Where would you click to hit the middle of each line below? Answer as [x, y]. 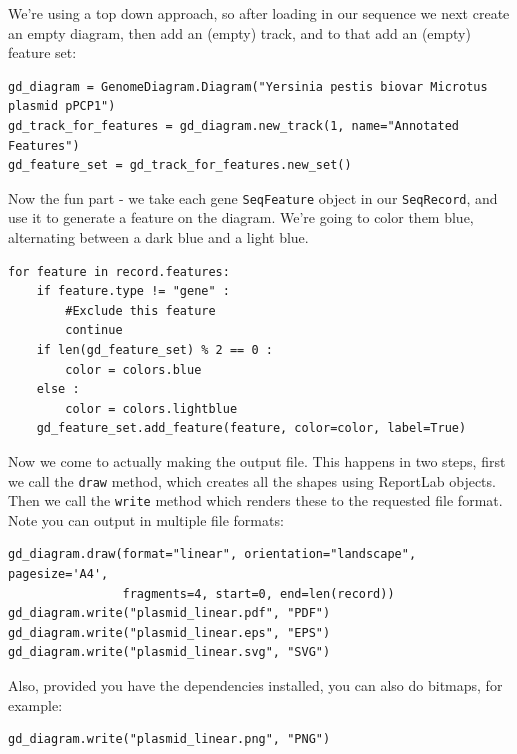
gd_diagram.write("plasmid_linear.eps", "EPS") [169, 632]
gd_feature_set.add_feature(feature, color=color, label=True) [251, 428]
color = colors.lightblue [151, 408]
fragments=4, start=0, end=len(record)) [258, 593]
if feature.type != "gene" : [133, 291]
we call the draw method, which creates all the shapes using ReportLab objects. [252, 480]
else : [58, 389]
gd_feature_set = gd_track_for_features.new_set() [180, 165]
